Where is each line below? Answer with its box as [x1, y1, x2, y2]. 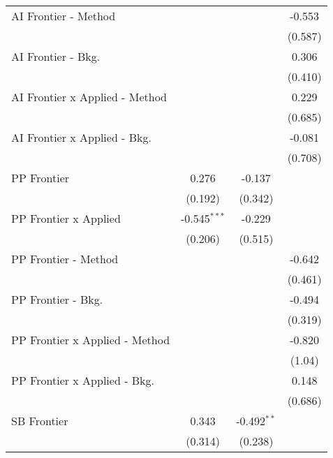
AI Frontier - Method [11, 8, 116, 24]
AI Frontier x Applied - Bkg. [11, 129, 151, 145]
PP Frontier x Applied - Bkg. [11, 372, 155, 388]
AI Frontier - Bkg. [11, 48, 101, 64]
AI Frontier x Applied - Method [11, 89, 168, 105]
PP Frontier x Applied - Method [11, 332, 170, 348]
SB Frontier [11, 413, 68, 429]
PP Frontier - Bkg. [11, 291, 103, 307]
